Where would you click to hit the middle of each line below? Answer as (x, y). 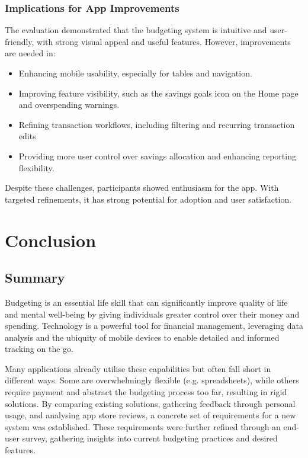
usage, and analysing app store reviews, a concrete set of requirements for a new (150, 415)
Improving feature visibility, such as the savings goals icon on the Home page (158, 93)
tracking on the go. (39, 349)
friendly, (20, 41)
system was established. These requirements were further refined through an (143, 426)
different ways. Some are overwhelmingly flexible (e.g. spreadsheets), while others (152, 380)
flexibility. (36, 167)
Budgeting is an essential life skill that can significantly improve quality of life (146, 302)
